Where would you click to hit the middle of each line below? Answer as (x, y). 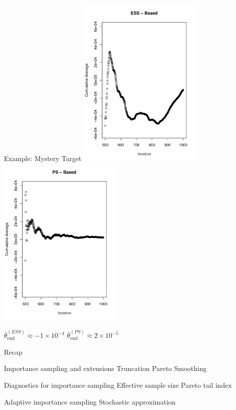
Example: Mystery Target (43, 158)
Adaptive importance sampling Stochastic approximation (90, 401)
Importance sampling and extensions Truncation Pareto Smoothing (105, 368)
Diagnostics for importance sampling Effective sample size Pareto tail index (118, 385)
